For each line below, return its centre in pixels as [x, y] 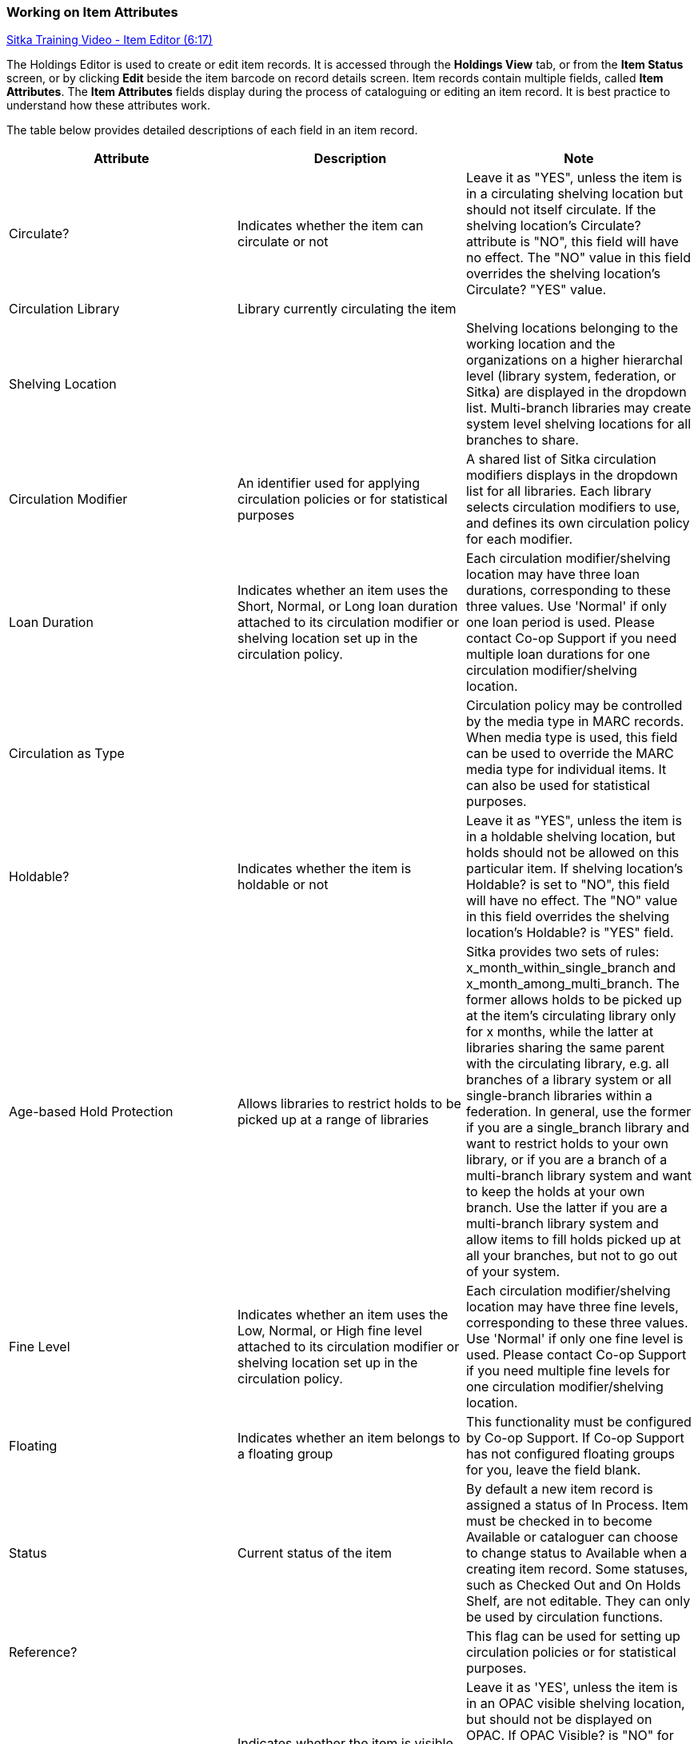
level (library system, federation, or [571, 376]
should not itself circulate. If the [561, 210]
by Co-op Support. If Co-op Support [575, 1438]
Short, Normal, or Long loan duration [347, 607]
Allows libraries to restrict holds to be [349, 1104]
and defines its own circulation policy [578, 523]
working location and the [540, 344]
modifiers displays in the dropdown [572, 475]
